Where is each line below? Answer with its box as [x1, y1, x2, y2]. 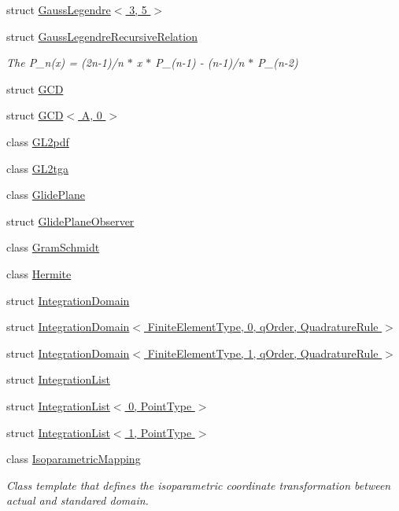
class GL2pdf [6, 133, 69, 149]
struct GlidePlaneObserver [6, 212, 135, 229]
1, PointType [128, 424, 192, 440]
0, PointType [128, 397, 192, 414]
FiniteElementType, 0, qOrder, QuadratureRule [147, 318, 379, 335]
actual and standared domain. [6, 492, 149, 509]
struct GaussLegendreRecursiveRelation [6, 28, 198, 44]
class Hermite [6, 265, 72, 281]
